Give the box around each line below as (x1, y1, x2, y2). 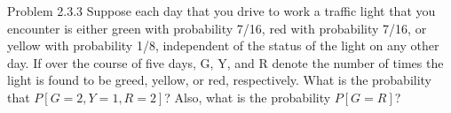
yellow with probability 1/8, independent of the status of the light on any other (7, 36, 439, 55)
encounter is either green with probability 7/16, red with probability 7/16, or (7, 19, 427, 37)
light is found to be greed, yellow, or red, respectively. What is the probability (7, 71, 432, 89)
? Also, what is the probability (164, 87, 331, 106)
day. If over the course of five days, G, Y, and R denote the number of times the (7, 53, 444, 72)
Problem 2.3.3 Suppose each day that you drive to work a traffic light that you (7, 2, 436, 19)
